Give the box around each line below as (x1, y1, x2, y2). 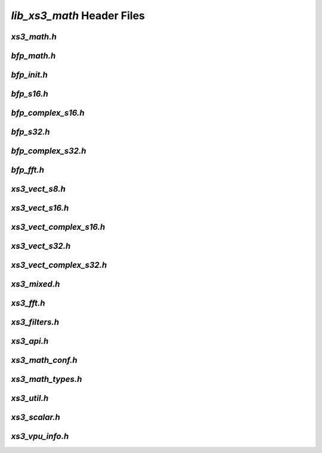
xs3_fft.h (11, 298, 45, 309)
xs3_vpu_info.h (11, 432, 69, 442)
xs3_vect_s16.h (11, 203, 69, 213)
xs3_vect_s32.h (11, 241, 71, 251)
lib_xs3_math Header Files (11, 9, 145, 22)
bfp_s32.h (11, 127, 50, 137)
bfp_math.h (11, 51, 56, 61)
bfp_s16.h (11, 89, 48, 99)
